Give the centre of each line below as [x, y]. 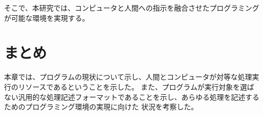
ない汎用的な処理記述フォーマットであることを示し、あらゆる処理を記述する [132, 97]
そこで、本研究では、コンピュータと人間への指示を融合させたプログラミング [132, 8]
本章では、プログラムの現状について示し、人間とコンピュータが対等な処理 [128, 77]
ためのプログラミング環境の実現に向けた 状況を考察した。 [101, 107]
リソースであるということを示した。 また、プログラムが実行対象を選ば [136, 86]
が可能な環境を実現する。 [47, 17]
